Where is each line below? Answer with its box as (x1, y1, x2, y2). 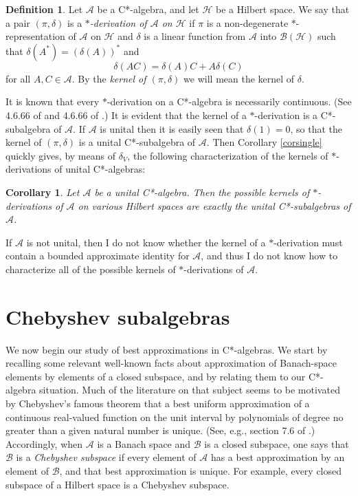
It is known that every (5, 94, 100, 109)
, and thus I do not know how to (201, 248, 338, 263)
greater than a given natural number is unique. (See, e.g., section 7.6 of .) (5, 423, 315, 438)
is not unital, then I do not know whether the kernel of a (26, 235, 266, 249)
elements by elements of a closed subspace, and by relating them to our (5, 369, 306, 383)
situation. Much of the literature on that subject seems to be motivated (39, 382, 340, 397)
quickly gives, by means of (5, 148, 115, 162)
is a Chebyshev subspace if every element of (16, 450, 197, 464)
